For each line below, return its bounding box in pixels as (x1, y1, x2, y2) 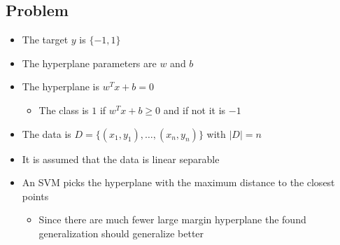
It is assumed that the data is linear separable (22, 151, 220, 166)
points (22, 188, 49, 203)
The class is (38, 102, 89, 117)
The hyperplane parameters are (22, 55, 157, 70)
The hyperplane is (22, 79, 99, 94)
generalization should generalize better (38, 225, 204, 240)
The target (22, 32, 69, 47)
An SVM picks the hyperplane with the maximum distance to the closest (22, 175, 335, 190)
